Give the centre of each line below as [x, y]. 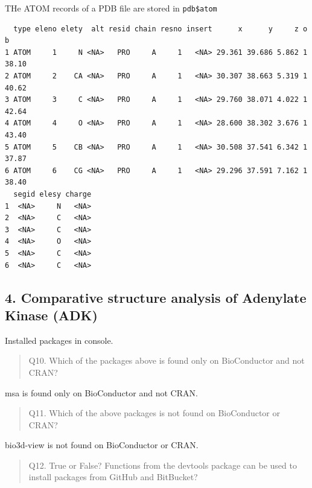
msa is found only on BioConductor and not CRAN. [101, 392]
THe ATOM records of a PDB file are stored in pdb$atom [111, 8]
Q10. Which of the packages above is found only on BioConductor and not [167, 360]
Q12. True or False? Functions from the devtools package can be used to [163, 465]
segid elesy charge [53, 194]
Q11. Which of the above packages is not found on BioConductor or [154, 413]
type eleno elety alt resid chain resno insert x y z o [161, 29]
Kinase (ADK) [51, 315]
